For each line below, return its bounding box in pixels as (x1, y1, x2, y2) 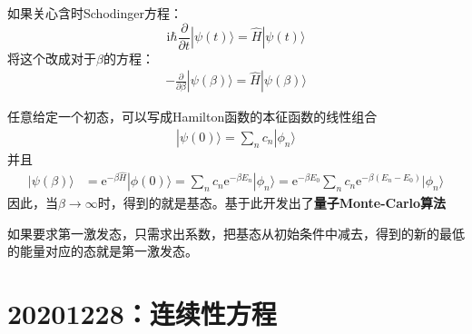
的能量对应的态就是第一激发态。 (7, 241, 198, 260)
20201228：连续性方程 (7, 295, 277, 332)
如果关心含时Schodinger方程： (7, 4, 182, 22)
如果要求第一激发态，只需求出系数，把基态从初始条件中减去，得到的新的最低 (7, 223, 465, 242)
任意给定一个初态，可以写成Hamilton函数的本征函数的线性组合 (7, 107, 378, 126)
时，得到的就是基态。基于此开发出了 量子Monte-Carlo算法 (97, 193, 447, 212)
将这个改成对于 (7, 48, 96, 67)
